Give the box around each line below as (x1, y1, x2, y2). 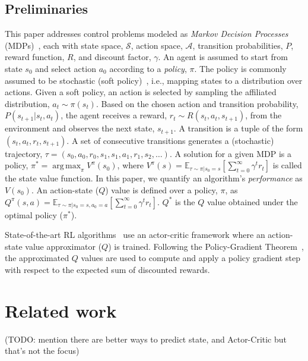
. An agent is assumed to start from (158, 51, 288, 63)
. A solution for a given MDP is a (169, 147, 292, 159)
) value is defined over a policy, (105, 184, 218, 196)
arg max (52, 162, 81, 171)
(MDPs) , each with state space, (5, 39, 123, 51)
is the (174, 195, 195, 208)
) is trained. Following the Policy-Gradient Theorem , (108, 240, 304, 252)
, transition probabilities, (192, 39, 283, 51)
